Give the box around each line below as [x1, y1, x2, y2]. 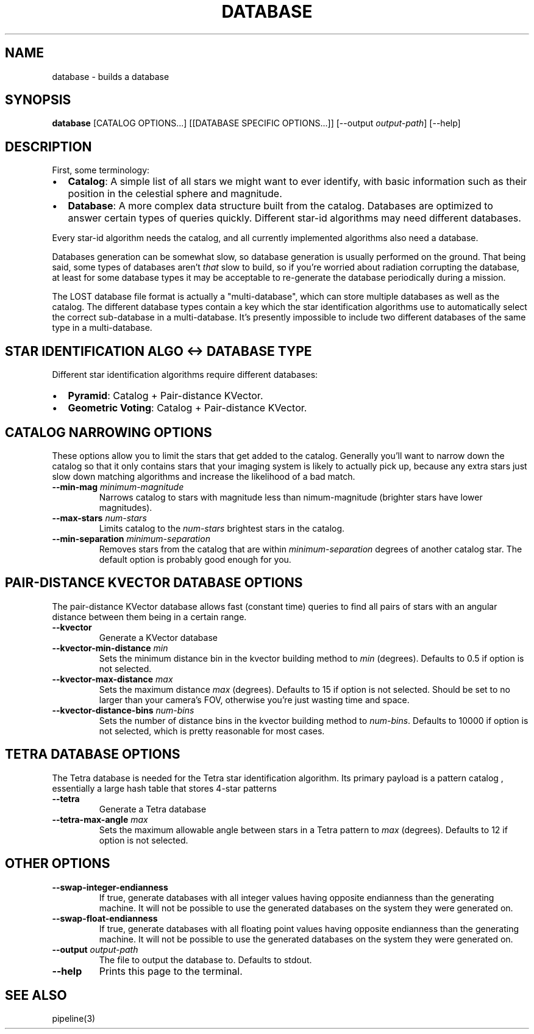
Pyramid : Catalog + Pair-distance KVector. [68, 389, 263, 402]
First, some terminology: [52, 165, 150, 176]
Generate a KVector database [99, 632, 218, 643]
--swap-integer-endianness [52, 881, 168, 892]
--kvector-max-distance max [52, 673, 173, 684]
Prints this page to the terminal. [99, 964, 243, 977]
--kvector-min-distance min [52, 642, 168, 653]
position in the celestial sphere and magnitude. [68, 187, 282, 200]
